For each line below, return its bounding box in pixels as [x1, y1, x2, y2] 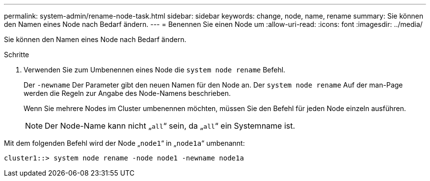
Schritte [4, 50, 29, 59]
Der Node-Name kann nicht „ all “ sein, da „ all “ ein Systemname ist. [45, 121, 296, 131]
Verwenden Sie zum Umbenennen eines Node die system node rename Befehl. [24, 66, 286, 74]
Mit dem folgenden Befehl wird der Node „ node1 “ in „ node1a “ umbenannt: [4, 139, 245, 147]
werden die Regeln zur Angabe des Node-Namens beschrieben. [24, 89, 231, 97]
